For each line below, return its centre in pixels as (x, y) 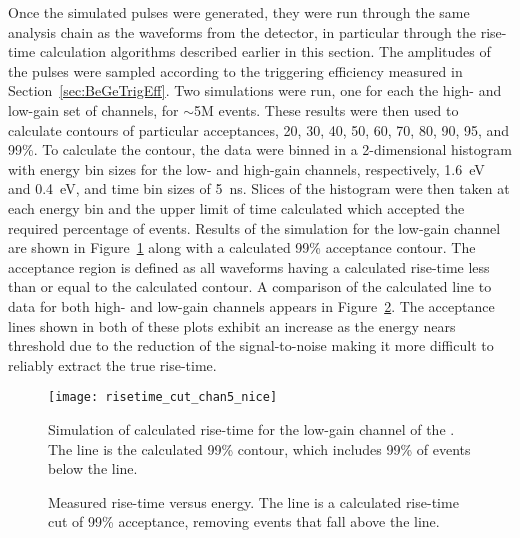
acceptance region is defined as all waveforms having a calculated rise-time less (249, 266)
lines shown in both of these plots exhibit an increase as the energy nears (232, 325)
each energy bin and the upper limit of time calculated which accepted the (236, 207)
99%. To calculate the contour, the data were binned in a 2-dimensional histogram (260, 149)
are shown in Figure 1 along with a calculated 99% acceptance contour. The (242, 247)
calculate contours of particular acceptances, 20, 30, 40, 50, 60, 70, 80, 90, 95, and (259, 129)
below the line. (93, 468)
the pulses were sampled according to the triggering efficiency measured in (235, 70)
